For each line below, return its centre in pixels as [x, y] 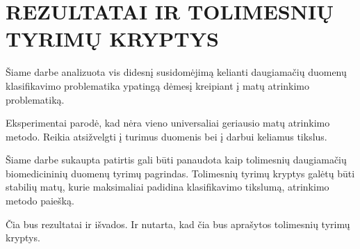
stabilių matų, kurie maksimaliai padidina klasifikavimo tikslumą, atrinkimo [167, 187]
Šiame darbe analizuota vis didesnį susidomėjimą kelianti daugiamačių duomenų [176, 72]
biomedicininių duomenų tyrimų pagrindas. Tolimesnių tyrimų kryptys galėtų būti [180, 173]
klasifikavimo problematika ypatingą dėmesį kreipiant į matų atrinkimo [158, 85]
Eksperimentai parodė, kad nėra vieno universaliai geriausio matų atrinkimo [168, 123]
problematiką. [35, 99]
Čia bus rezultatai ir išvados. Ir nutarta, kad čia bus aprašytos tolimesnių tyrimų [178, 224]
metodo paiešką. [40, 201]
